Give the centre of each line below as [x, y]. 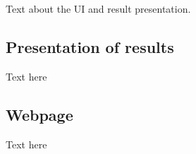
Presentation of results [90, 46]
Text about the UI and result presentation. [98, 8]
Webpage [39, 114]
